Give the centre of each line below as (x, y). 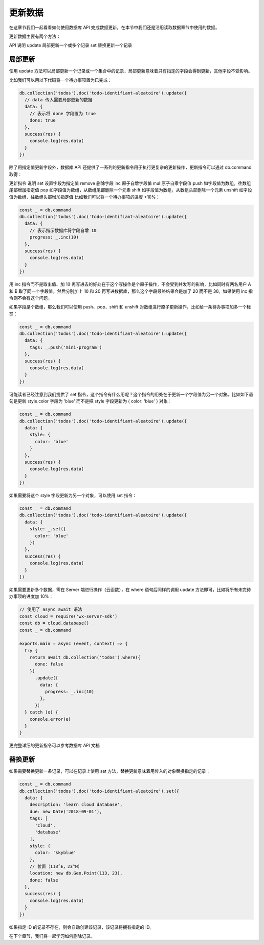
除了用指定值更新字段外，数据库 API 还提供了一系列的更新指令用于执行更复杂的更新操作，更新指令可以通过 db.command (130, 167)
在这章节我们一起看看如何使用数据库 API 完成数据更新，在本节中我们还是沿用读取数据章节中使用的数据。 (114, 27)
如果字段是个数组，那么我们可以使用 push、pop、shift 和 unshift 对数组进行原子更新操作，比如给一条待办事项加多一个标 (130, 307)
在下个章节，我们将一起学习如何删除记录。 (52, 936)
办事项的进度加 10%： (31, 596)
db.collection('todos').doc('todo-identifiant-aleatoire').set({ (99, 791)
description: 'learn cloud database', (76, 805)
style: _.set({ (48, 529)
